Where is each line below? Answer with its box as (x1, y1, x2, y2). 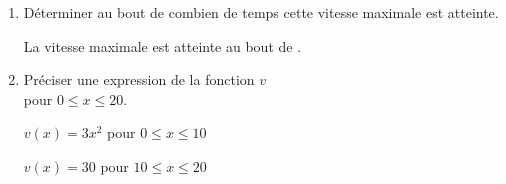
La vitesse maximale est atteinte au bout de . (23, 35, 302, 56)
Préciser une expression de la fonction (23, 69, 255, 90)
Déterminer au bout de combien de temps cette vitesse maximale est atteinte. (23, 2, 499, 22)
